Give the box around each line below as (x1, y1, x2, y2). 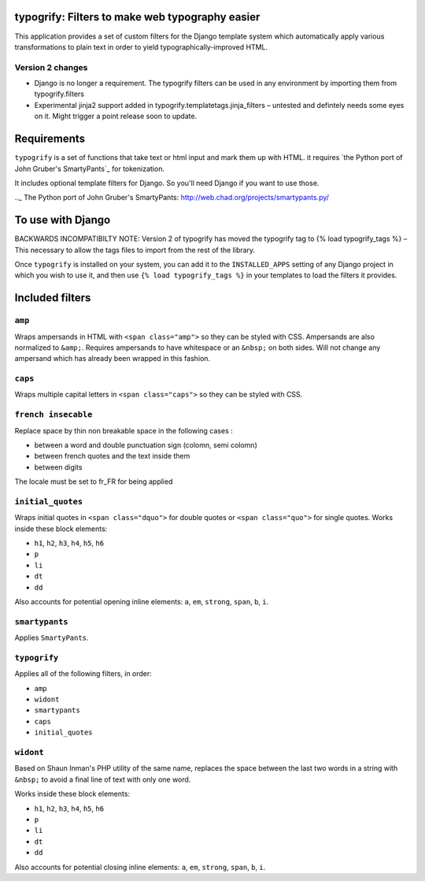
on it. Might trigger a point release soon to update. (34, 111, 198, 121)
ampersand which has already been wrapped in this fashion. (14, 354, 211, 363)
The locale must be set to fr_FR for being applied (14, 477, 173, 486)
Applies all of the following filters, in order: (14, 669, 153, 678)
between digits (34, 462, 83, 472)
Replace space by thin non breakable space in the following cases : (14, 426, 234, 435)
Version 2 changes (14, 61, 88, 72)
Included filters (14, 292, 91, 305)
